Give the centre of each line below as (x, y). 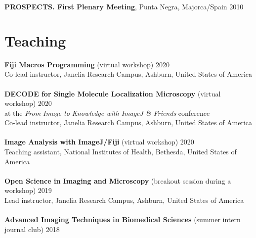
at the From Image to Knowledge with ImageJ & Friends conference (107, 113)
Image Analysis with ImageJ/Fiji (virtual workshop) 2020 (99, 142)
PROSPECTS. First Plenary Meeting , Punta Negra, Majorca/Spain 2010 (124, 6)
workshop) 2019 (28, 190)
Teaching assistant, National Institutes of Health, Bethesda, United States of (121, 152)
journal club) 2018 (32, 229)
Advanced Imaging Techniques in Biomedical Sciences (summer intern (123, 219)
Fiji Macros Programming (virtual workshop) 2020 (87, 64)
